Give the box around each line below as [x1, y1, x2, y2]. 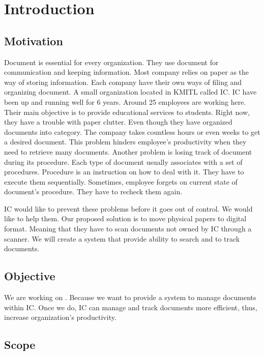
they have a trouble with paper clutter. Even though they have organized [4, 116, 232, 127]
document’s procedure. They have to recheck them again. [4, 186, 183, 197]
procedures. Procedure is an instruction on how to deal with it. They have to [4, 166, 244, 177]
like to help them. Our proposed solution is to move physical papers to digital [4, 213, 247, 224]
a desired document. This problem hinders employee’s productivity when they [4, 136, 247, 147]
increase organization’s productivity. [4, 312, 116, 322]
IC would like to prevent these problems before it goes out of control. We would [4, 203, 253, 214]
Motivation [4, 33, 63, 48]
